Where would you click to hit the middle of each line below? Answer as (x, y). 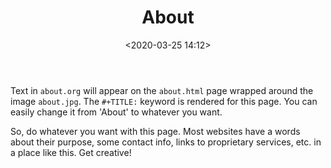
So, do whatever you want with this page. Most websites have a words (155, 131)
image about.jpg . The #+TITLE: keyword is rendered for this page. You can (164, 101)
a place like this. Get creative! (71, 152)
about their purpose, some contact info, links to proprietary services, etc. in (166, 142)
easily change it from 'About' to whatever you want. (116, 112)
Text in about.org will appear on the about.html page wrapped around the (162, 90)
